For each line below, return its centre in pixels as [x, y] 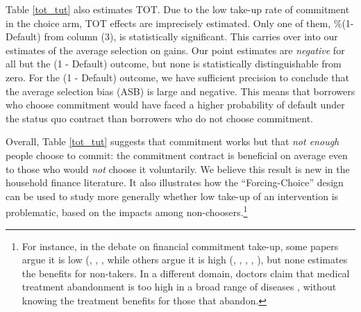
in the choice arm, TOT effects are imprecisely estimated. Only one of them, [168, 23]
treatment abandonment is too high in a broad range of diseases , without [179, 287]
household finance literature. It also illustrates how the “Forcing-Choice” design [175, 182]
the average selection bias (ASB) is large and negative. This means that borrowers [180, 91]
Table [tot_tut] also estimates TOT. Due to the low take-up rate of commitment [178, 9]
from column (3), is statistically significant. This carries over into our [191, 36]
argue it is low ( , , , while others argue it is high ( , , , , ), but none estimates [185, 260]
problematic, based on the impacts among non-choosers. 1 [127, 211]
